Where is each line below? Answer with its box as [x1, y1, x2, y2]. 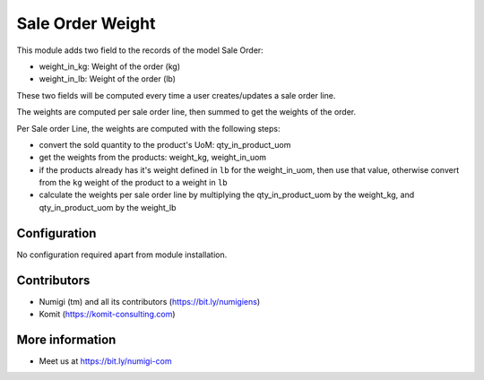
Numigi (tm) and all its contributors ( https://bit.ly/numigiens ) [39, 296, 261, 307]
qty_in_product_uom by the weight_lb [39, 202, 177, 212]
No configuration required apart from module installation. [16, 249, 228, 260]
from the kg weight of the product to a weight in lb [39, 177, 228, 188]
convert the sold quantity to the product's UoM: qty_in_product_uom [39, 139, 291, 150]
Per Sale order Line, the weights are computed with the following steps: [16, 123, 281, 134]
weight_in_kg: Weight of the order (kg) [39, 61, 181, 72]
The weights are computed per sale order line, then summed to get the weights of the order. [16, 107, 357, 117]
